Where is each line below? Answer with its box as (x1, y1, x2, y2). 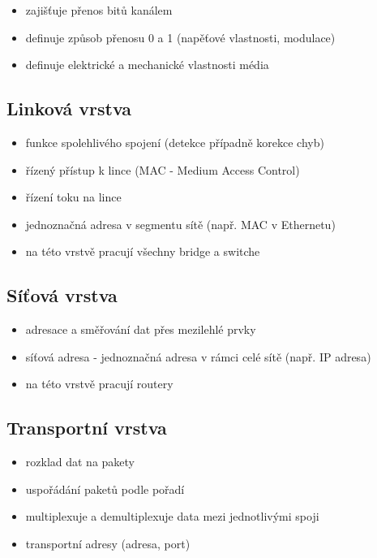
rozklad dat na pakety (25, 453, 135, 470)
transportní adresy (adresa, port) (25, 534, 191, 552)
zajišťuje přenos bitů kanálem (25, 2, 173, 18)
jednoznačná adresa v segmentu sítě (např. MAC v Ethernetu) (25, 215, 336, 232)
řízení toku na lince (25, 188, 122, 205)
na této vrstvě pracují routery (25, 375, 174, 392)
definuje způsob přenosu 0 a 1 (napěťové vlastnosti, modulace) (25, 28, 336, 45)
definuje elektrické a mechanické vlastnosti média (25, 56, 269, 73)
